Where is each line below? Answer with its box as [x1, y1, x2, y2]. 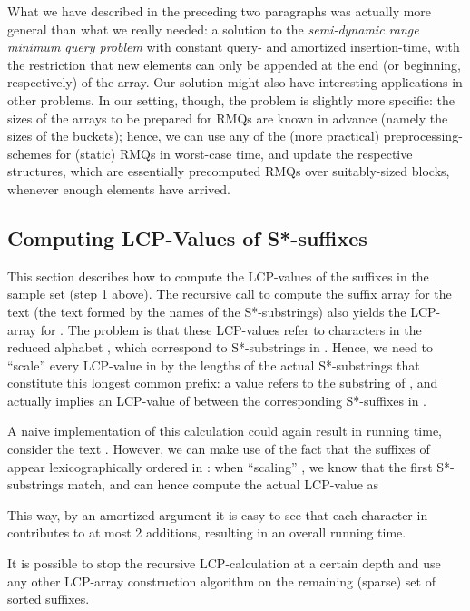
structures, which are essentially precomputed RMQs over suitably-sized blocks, [7, 162, 450, 181]
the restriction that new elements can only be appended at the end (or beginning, [7, 54, 462, 74]
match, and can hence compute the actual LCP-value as [67, 475, 379, 494]
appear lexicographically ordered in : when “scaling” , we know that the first [7, 457, 433, 476]
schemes [7, 143, 52, 163]
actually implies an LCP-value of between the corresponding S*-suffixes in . [7, 390, 426, 409]
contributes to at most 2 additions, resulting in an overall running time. [7, 523, 406, 542]
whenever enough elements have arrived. [7, 179, 230, 198]
